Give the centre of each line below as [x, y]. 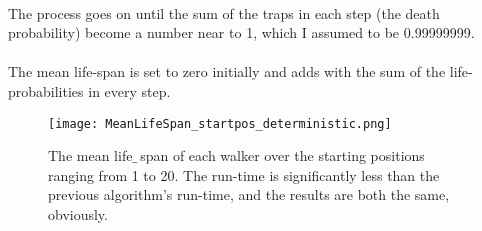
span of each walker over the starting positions [282, 155]
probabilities [46, 90]
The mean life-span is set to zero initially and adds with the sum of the [227, 71]
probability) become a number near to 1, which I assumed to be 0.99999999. [241, 32]
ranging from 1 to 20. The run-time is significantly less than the [244, 174]
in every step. [129, 90]
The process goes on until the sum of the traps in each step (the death [224, 12]
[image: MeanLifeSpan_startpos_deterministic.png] [220, 123]
